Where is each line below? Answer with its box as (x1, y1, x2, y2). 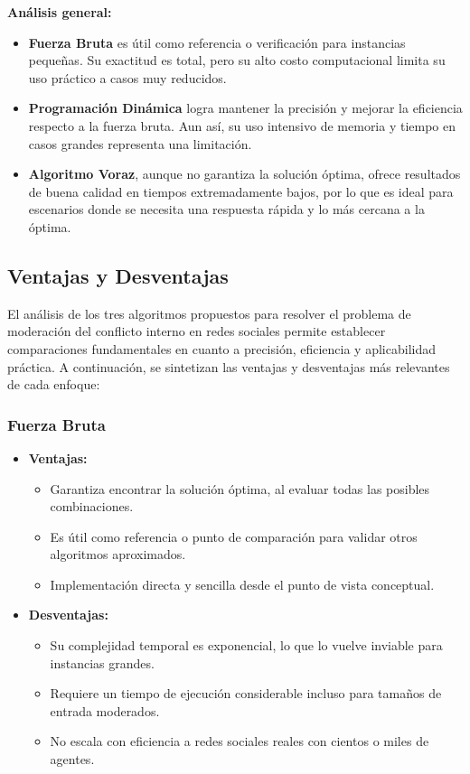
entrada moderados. (50, 701, 160, 720)
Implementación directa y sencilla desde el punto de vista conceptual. (50, 574, 435, 593)
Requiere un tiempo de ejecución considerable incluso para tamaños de (50, 684, 442, 703)
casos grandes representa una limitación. (28, 134, 252, 153)
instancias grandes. (50, 653, 155, 672)
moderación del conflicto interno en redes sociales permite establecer (7, 322, 386, 340)
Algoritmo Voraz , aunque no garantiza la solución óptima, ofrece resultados (28, 164, 461, 183)
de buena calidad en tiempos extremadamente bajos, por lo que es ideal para (28, 182, 454, 200)
